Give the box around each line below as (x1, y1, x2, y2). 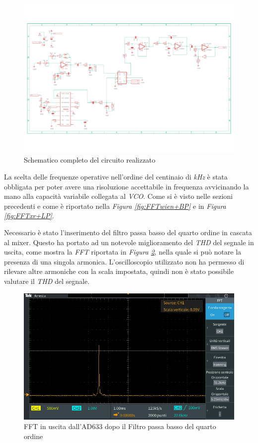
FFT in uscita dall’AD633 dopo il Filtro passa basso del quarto (24, 421, 216, 432)
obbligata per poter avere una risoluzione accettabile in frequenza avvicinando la (4, 181, 249, 191)
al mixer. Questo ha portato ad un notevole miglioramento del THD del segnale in (4, 237, 254, 247)
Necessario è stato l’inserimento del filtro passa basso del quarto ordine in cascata (4, 227, 252, 237)
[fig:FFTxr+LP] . (4, 210, 54, 221)
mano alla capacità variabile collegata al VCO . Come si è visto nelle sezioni (4, 191, 233, 201)
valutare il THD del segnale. (4, 275, 90, 286)
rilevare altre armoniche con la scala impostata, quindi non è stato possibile (4, 266, 234, 276)
